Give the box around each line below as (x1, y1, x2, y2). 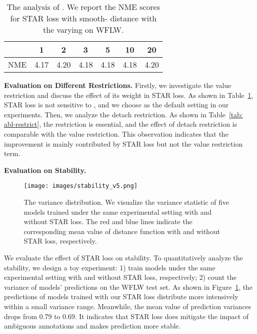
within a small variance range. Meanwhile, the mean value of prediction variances (4, 301, 252, 311)
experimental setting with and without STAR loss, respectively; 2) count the (4, 272, 237, 282)
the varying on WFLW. (43, 24, 124, 35)
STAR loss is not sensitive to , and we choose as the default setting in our (4, 99, 229, 110)
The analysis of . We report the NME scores (6, 1, 160, 12)
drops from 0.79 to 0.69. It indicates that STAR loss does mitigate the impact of (4, 311, 249, 321)
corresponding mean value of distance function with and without (24, 226, 220, 236)
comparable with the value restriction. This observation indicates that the (4, 128, 229, 139)
